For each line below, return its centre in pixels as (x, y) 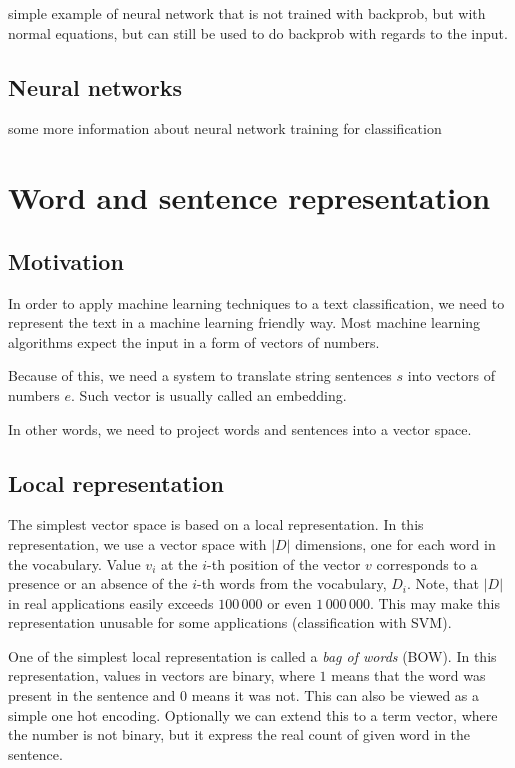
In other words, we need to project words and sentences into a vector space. (240, 428)
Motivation (66, 260)
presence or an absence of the (98, 583)
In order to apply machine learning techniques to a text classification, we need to (256, 302)
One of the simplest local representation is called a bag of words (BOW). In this (252, 655)
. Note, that (443, 583)
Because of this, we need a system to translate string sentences (200, 375)
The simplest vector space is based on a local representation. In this (216, 524)
